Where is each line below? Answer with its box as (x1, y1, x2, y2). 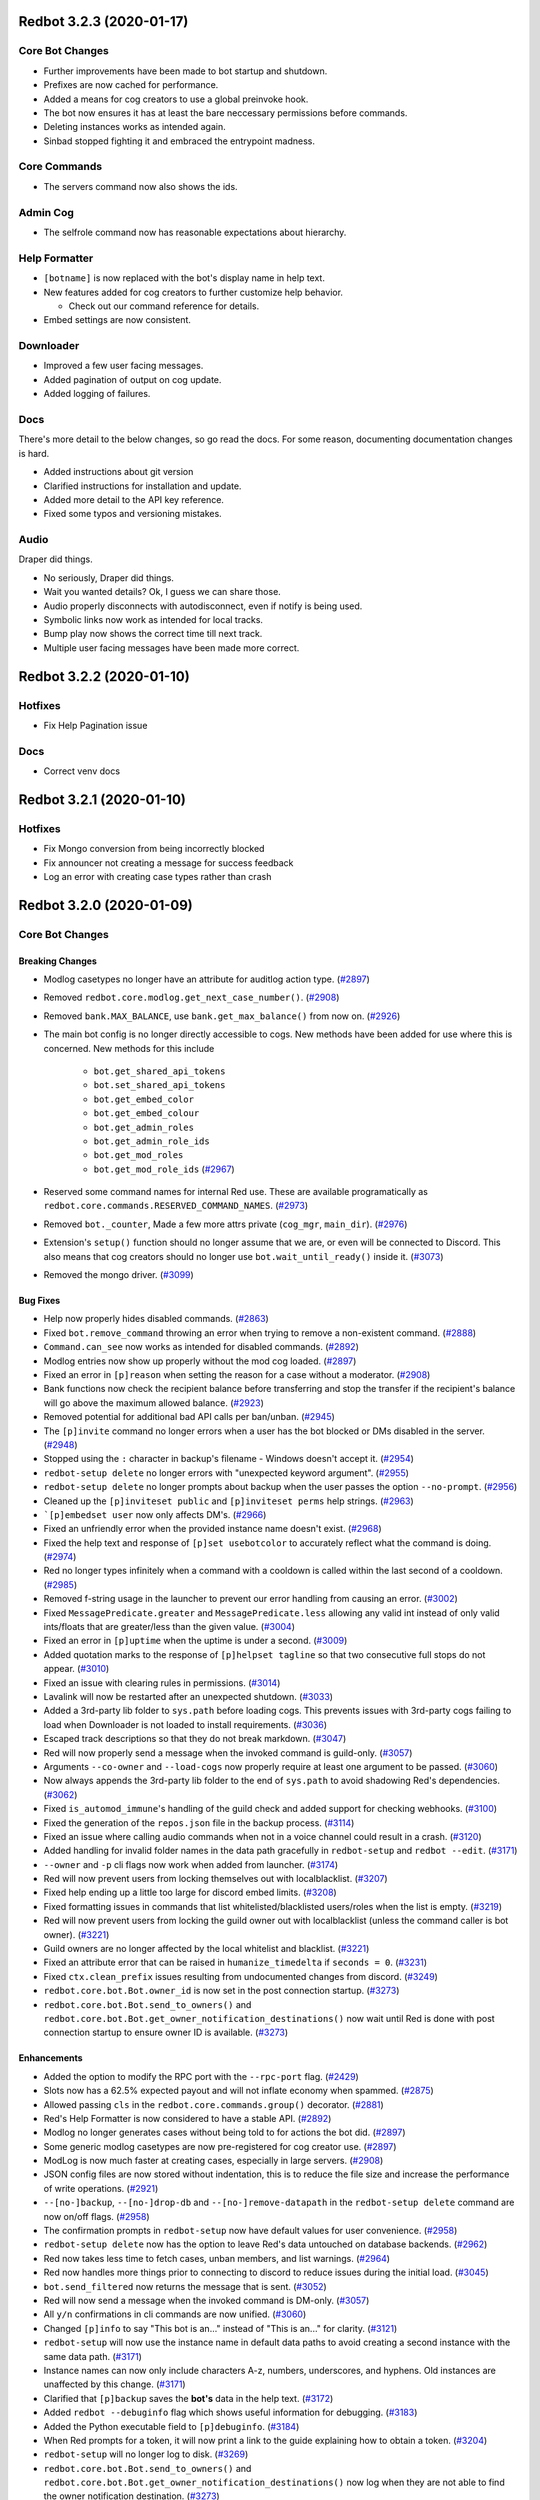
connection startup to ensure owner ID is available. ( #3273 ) (43, 2026, 289, 2039)
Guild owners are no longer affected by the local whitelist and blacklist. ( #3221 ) (43, 1943, 370, 1955)
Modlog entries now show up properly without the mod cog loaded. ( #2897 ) (43, 1355, 357, 1367)
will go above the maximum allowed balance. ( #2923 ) (43, 1396, 264, 1409)
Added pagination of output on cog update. (43, 373, 222, 385)
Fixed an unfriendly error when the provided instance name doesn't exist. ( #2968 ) (43, 1523, 382, 1535)
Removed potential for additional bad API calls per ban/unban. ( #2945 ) (43, 1411, 335, 1423)
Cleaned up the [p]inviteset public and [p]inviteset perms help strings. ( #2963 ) (43, 1495, 414, 1507)
